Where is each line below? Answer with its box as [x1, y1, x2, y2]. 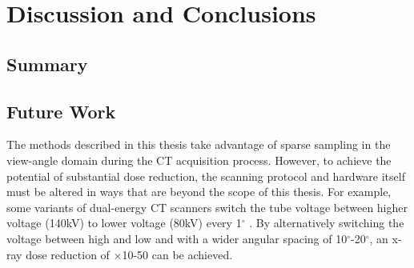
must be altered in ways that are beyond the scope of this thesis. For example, [6, 183, 392, 200]
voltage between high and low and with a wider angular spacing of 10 [6, 230, 348, 246]
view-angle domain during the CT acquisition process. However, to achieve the [6, 151, 392, 168]
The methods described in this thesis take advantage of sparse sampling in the [6, 136, 391, 153]
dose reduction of [26, 246, 110, 262]
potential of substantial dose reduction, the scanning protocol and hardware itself [6, 167, 405, 184]
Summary [6, 51, 88, 76]
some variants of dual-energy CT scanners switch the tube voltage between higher [6, 198, 408, 215]
